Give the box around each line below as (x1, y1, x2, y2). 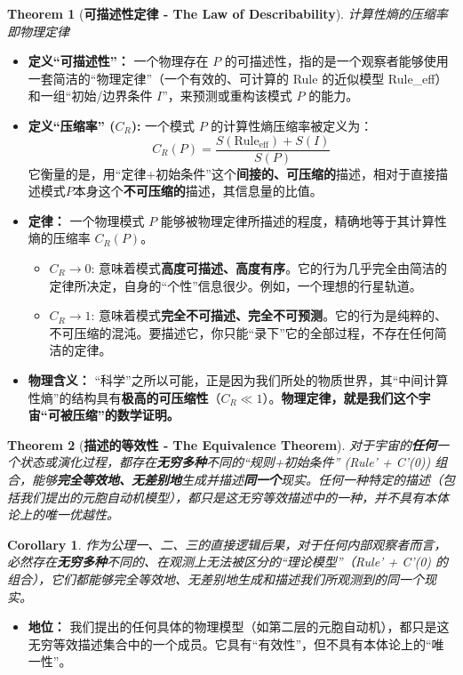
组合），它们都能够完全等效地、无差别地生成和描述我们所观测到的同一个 (7, 569, 424, 588)
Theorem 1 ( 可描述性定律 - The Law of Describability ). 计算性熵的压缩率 (7, 4, 448, 22)
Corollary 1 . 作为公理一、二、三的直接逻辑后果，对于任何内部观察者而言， (7, 534, 447, 553)
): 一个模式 (131, 116, 196, 134)
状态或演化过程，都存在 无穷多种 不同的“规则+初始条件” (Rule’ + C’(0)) (19, 453, 431, 471)
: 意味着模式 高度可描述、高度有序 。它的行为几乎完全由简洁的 (91, 259, 448, 277)
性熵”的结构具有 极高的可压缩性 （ (28, 388, 221, 406)
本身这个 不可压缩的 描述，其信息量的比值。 (73, 181, 323, 200)
